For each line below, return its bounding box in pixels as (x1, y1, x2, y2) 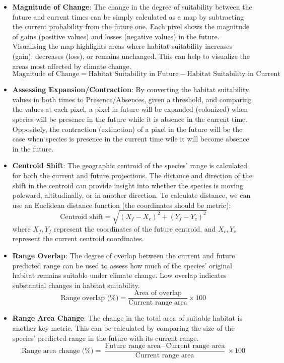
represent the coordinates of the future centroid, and (54, 223, 216, 234)
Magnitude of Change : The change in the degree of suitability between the (12, 2, 252, 12)
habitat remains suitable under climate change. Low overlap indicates (12, 270, 227, 280)
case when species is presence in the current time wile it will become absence (12, 133, 249, 144)
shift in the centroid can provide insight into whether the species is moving (12, 180, 244, 190)
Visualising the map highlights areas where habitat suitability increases (12, 41, 233, 51)
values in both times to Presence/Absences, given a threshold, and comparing (12, 94, 252, 104)
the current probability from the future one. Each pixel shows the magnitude (12, 21, 250, 32)
